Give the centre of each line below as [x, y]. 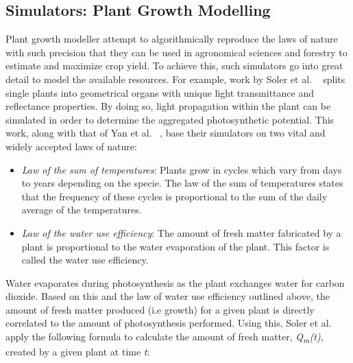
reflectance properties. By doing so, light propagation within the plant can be [168, 106]
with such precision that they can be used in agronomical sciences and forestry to [176, 52]
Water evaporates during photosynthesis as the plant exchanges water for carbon [175, 282]
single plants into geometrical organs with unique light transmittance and [160, 92]
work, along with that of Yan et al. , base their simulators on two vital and [166, 133]
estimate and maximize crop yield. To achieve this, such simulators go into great [174, 66]
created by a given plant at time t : [78, 352]
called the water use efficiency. [85, 260]
